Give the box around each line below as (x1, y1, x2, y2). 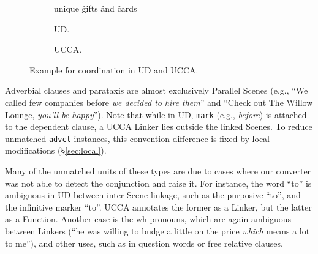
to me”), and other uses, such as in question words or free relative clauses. (5, 236, 283, 249)
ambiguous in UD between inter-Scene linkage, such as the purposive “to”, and (5, 189, 301, 201)
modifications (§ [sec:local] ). (5, 144, 107, 157)
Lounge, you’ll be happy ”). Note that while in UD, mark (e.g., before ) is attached (5, 108, 307, 121)
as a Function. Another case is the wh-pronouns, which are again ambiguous (5, 212, 291, 225)
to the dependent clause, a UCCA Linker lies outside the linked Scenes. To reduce (5, 120, 312, 133)
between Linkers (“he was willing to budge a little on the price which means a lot (5, 225, 310, 237)
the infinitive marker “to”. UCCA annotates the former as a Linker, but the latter (5, 200, 312, 213)
